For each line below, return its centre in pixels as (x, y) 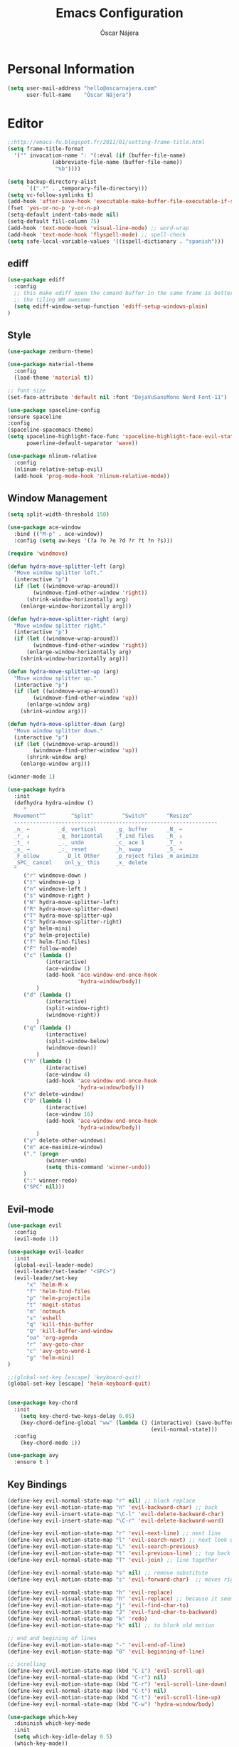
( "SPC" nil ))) (44, 1187)
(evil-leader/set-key (46, 1278)
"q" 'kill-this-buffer (60, 1324)
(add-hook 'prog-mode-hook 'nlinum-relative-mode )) (92, 476)
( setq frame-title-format (46, 149)
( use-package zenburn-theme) (51, 352)
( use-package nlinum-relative (52, 456)
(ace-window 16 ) (69, 1114)
